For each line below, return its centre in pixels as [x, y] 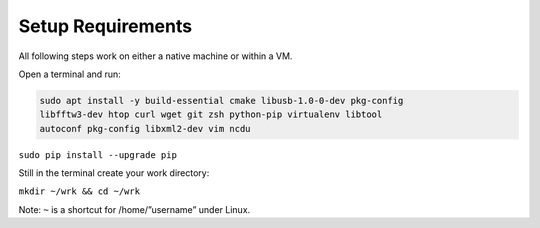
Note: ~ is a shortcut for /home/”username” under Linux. [134, 209]
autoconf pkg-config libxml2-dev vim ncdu [145, 128]
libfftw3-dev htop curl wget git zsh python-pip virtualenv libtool [211, 114]
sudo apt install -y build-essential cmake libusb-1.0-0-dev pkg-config [221, 100]
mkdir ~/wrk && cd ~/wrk [79, 191]
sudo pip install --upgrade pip [97, 154]
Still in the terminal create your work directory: [114, 173]
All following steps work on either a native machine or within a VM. [155, 56]
